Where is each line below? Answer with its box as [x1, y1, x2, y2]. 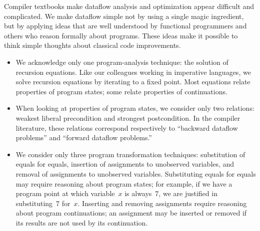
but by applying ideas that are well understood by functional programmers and [4, 20, 247, 31]
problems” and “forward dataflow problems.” [15, 132, 152, 143]
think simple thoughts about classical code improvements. [4, 40, 181, 50]
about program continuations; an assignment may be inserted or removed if [15, 208, 247, 218]
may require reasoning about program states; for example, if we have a [15, 178, 232, 189]
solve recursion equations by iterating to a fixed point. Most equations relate [15, 76, 250, 87]
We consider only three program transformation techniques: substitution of [15, 149, 245, 159]
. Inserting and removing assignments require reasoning [77, 198, 247, 208]
